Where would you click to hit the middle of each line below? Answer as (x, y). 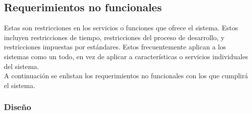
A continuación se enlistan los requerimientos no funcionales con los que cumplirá (126, 76)
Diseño (18, 107)
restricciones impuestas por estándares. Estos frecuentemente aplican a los (115, 47)
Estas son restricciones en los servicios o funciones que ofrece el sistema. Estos (121, 28)
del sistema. (22, 66)
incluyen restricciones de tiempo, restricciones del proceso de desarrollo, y (114, 37)
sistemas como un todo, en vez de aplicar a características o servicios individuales (126, 56)
